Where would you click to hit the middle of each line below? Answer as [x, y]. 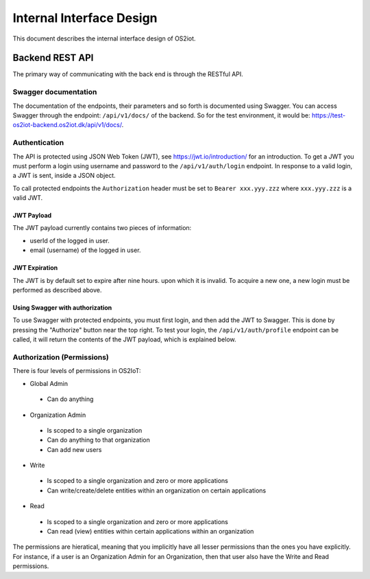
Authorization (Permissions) [61, 357]
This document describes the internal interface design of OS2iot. [104, 38]
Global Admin [49, 383]
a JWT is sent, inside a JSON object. [64, 176]
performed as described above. [57, 290]
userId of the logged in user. [70, 240]
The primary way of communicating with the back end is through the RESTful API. [128, 74]
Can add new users [74, 449]
